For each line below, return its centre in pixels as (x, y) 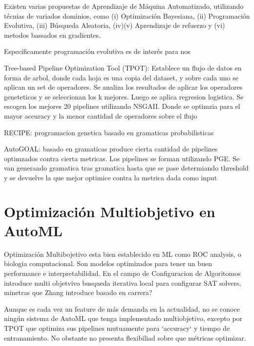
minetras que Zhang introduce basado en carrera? (78, 292)
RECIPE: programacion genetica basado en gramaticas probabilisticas (109, 132)
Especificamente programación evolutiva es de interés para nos (97, 51)
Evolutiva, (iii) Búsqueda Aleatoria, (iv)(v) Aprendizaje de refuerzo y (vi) (115, 25)
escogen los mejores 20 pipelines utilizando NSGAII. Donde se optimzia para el (122, 106)
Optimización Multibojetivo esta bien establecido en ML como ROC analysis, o (123, 254)
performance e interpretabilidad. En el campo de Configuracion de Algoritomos (122, 273)
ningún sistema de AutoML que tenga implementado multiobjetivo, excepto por (123, 318)
